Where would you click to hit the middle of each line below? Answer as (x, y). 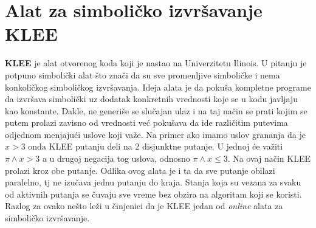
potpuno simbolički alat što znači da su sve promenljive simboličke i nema (143, 74)
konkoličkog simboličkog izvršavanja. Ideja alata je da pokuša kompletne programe (158, 87)
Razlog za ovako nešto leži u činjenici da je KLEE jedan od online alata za (144, 206)
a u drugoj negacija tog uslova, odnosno (116, 158)
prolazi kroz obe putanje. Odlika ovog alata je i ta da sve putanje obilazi (140, 170)
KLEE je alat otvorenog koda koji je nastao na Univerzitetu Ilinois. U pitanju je (156, 63)
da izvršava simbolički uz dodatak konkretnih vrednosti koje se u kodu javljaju (151, 99)
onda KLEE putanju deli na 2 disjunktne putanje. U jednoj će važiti (156, 146)
